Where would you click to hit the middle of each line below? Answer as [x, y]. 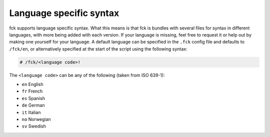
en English [32, 84]
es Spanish [33, 98]
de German [33, 105]
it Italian [31, 112]
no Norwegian [36, 119]
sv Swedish [34, 126]
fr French [32, 91]
